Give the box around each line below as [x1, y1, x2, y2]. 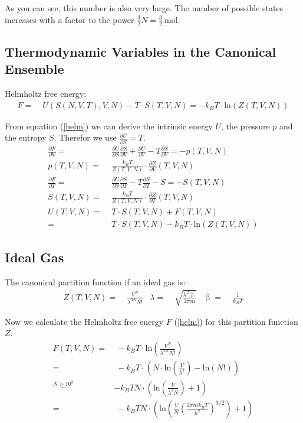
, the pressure [221, 119, 270, 132]
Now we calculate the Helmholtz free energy [5, 315, 164, 327]
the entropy [5, 131, 47, 144]
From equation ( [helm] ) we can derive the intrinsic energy [5, 119, 213, 132]
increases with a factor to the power [5, 13, 134, 25]
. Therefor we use [54, 131, 117, 144]
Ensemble [5, 60, 64, 78]
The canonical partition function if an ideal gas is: [5, 275, 186, 288]
